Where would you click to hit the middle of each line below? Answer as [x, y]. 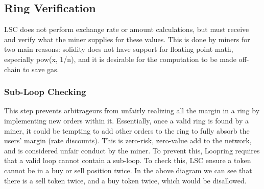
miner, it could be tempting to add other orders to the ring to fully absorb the [127, 130]
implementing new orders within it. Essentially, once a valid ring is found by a [126, 120]
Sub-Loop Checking [45, 92]
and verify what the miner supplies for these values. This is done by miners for [127, 39]
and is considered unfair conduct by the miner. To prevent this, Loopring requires [132, 150]
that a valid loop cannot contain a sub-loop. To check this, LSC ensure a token [128, 160]
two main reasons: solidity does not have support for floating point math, [119, 49]
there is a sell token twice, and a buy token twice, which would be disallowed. [125, 180]
